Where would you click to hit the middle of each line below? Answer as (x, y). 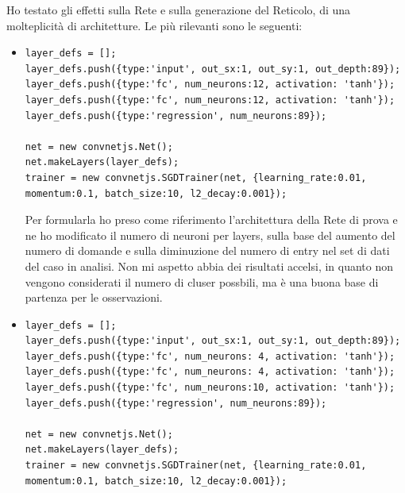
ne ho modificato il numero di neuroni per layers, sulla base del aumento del (210, 235)
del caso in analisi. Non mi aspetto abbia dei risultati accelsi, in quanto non (209, 266)
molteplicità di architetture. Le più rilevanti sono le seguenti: (154, 25)
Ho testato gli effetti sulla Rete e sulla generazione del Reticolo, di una (179, 10)
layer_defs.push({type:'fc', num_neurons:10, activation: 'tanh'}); (210, 388)
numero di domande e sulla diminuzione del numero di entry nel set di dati (207, 250)
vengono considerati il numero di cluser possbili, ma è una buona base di (202, 281)
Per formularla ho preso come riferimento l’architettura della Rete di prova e (211, 220)
